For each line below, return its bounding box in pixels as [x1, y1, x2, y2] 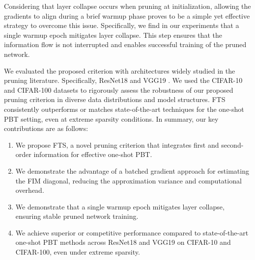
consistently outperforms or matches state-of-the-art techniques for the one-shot [4, 104, 244, 114]
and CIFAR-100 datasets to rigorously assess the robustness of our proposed [4, 84, 233, 95]
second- [221, 139, 244, 150]
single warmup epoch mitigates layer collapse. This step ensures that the [4, 29, 222, 40]
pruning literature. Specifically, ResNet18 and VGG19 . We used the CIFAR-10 [4, 75, 243, 85]
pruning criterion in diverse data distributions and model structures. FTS [4, 94, 226, 104]
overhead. [15, 185, 44, 195]
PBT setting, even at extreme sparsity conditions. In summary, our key [4, 113, 219, 124]
